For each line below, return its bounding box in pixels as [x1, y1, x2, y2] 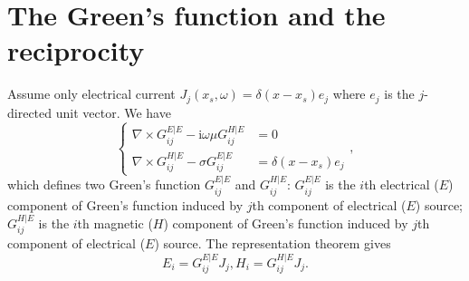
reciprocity [7, 32, 145, 69]
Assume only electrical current [7, 84, 176, 103]
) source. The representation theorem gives [154, 234, 391, 253]
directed [7, 102, 53, 121]
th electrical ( [364, 175, 439, 194]
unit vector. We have [55, 102, 171, 121]
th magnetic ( [77, 214, 153, 233]
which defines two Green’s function [7, 175, 201, 194]
